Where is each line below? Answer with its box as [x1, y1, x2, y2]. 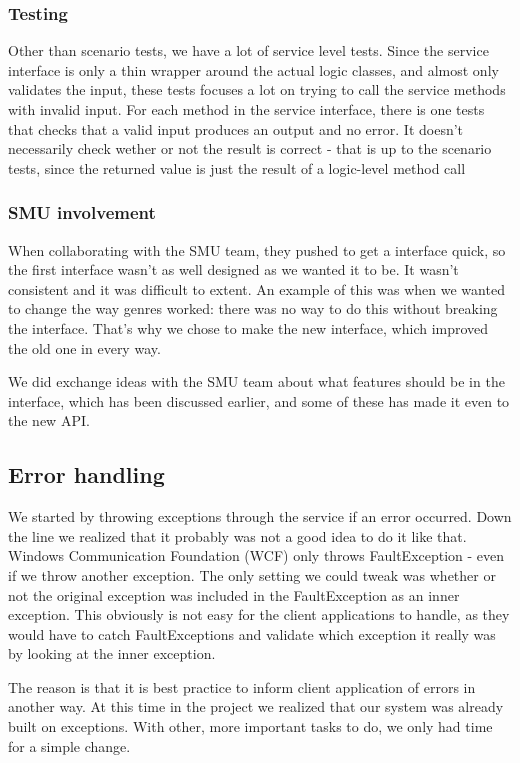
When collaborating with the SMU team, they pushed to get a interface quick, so [8, 239, 506, 260]
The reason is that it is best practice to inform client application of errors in [8, 676, 476, 697]
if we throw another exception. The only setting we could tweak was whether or [8, 564, 496, 585]
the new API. [8, 410, 90, 431]
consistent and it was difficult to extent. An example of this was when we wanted [8, 278, 505, 299]
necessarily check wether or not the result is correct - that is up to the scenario [8, 138, 492, 159]
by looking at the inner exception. [8, 643, 216, 664]
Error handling [8, 459, 165, 490]
